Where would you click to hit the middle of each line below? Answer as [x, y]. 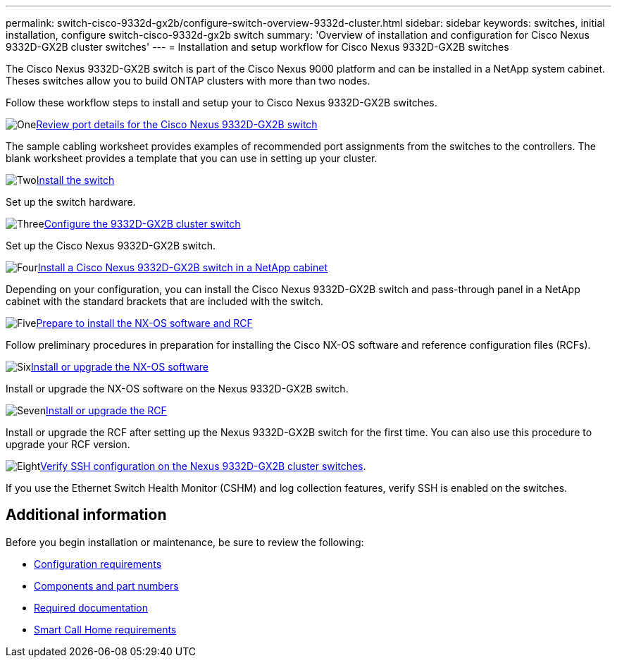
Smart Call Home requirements [105, 629]
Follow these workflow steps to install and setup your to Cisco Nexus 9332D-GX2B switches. [222, 103]
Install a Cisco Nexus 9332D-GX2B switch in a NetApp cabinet [182, 267]
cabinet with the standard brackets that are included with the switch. [165, 301]
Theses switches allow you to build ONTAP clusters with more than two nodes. [188, 81]
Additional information [86, 515]
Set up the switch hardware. [71, 202]
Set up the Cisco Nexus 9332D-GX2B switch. [111, 246]
